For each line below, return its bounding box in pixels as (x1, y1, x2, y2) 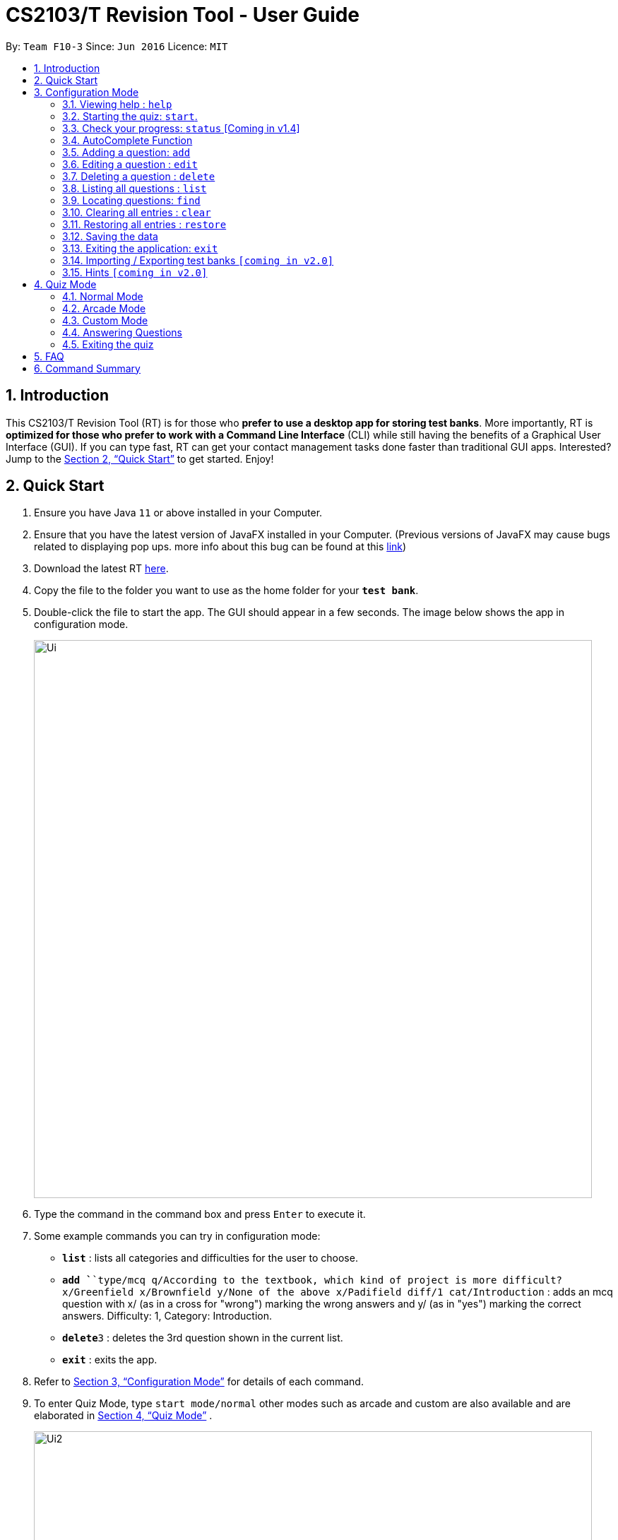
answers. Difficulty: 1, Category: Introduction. (62, 1310, 273, 1322)
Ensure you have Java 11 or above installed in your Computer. (34, 507, 323, 519)
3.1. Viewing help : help (62, 97, 172, 110)
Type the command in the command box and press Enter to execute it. (34, 1208, 366, 1221)
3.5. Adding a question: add (62, 146, 191, 158)
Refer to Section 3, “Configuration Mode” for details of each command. (34, 1375, 364, 1388)
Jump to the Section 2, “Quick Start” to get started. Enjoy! (6, 452, 274, 465)
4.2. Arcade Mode (62, 302, 146, 314)
